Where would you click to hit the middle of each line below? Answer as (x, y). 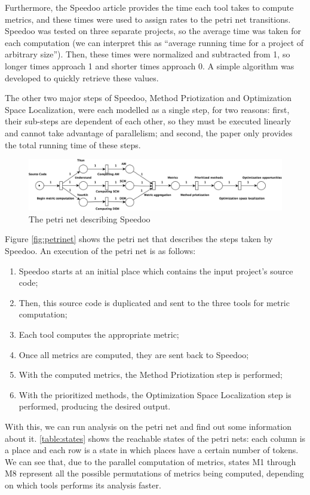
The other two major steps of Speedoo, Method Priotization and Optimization (148, 98)
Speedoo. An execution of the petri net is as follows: (100, 251)
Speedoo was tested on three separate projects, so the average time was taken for (153, 31)
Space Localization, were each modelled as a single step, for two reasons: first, (147, 109)
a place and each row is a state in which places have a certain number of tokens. (152, 450)
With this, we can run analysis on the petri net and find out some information (148, 426)
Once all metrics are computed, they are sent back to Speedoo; (134, 354)
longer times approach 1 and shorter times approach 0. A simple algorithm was (150, 65)
